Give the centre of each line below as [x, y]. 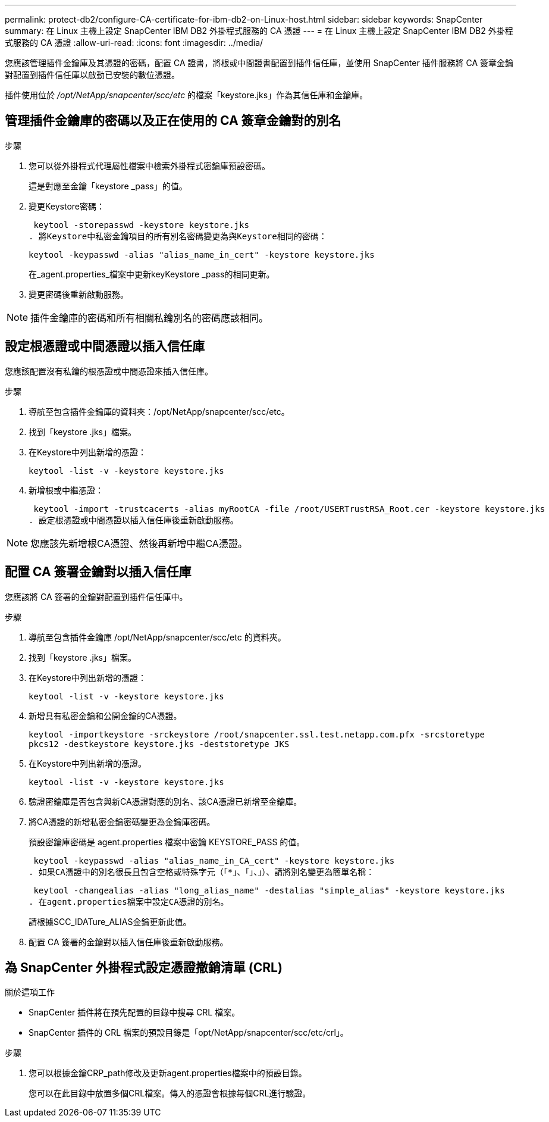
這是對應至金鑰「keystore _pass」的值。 [108, 186]
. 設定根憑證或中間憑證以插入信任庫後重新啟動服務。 [134, 520]
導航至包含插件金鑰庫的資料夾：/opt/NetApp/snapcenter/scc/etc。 [159, 411]
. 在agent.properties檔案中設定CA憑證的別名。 [129, 901]
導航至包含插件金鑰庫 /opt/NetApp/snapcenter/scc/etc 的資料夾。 [157, 637]
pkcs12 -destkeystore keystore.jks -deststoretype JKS [159, 744]
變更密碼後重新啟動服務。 [79, 294]
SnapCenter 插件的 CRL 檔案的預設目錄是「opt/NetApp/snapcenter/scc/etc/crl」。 [189, 1033]
